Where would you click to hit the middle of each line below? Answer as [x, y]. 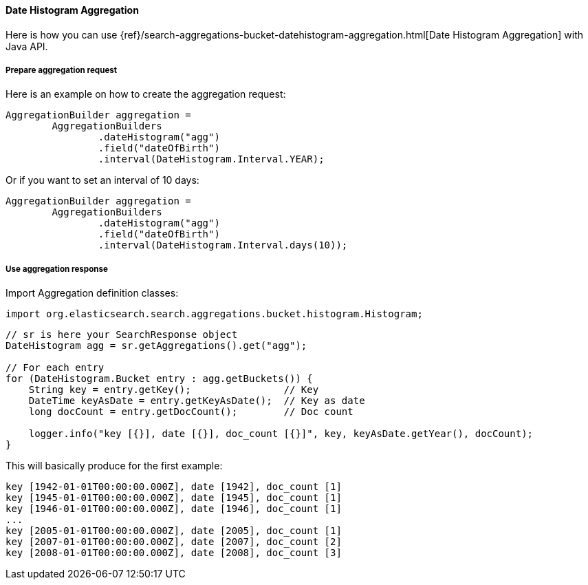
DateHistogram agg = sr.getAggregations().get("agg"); [156, 346]
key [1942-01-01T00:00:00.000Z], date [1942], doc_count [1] [174, 487]
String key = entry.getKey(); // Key [174, 390]
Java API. [27, 46]
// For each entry [55, 368]
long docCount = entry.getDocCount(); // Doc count [191, 412]
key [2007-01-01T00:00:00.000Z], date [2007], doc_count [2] [174, 542]
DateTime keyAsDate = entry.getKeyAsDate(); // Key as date [197, 401]
